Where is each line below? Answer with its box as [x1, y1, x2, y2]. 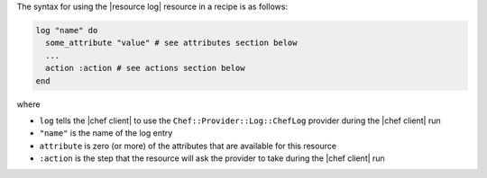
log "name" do [35, 25, 98, 35]
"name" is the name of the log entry [39, 128, 173, 138]
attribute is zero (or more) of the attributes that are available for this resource [39, 140, 337, 151]
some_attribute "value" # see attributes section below [45, 38, 298, 49]
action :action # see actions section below [45, 63, 245, 74]
